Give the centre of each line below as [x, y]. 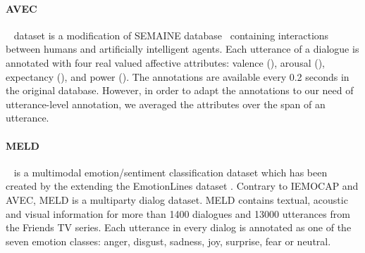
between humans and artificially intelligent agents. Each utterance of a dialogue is [182, 49]
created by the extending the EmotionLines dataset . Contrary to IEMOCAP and [182, 186]
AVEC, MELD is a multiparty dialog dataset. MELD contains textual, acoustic [177, 199]
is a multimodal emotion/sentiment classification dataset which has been [171, 172]
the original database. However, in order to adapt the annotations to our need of [180, 90]
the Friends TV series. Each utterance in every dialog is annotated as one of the [179, 227]
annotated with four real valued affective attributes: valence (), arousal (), [165, 62]
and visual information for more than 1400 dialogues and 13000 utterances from [178, 213]
